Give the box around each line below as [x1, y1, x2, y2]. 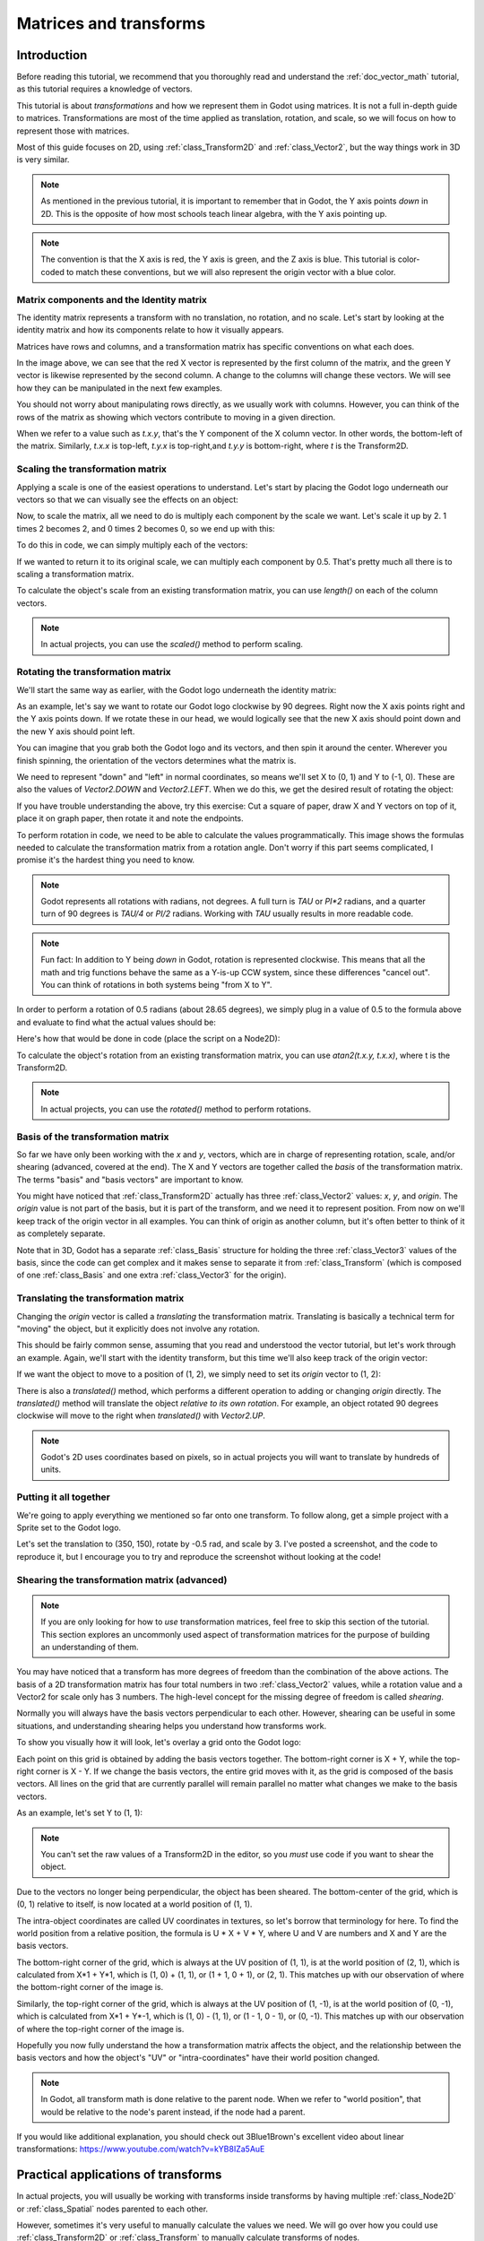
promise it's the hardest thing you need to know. [16, 854, 195, 865]
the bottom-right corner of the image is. [16, 1982, 164, 1993]
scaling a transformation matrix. [16, 568, 134, 579]
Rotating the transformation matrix [16, 666, 172, 679]
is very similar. [16, 154, 70, 165]
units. [40, 1464, 62, 1475]
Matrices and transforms [16, 13, 206, 33]
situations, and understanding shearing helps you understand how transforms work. [16, 1720, 327, 1731]
